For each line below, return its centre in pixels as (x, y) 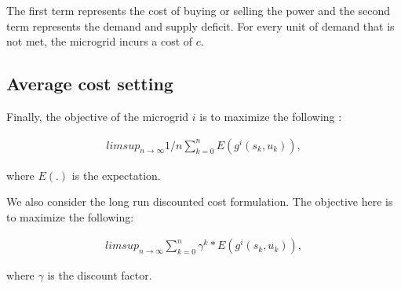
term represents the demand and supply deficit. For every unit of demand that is (200, 26)
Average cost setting (90, 84)
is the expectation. (116, 175)
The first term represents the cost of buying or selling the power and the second (199, 10)
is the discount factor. (100, 275)
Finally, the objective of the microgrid (98, 116)
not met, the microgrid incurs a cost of (100, 41)
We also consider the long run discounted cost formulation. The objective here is (200, 201)
